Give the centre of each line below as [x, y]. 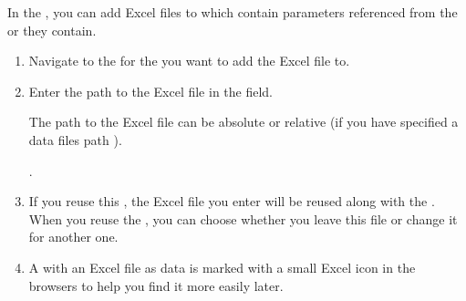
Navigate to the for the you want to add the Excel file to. [189, 61]
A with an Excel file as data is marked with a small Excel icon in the [222, 267]
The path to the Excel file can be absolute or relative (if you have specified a [243, 122]
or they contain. [52, 30]
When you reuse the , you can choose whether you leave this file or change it [243, 218]
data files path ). [75, 139]
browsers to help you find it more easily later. [156, 285]
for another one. [73, 237]
